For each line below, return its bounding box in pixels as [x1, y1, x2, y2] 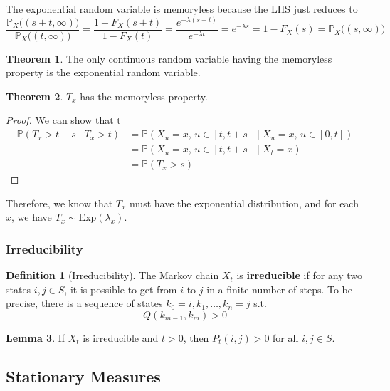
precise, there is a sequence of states [6, 296, 163, 311]
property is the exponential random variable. [6, 65, 201, 80]
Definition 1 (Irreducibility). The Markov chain [6, 268, 219, 283]
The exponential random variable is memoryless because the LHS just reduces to [6, 1, 358, 16]
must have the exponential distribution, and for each [130, 195, 359, 210]
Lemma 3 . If [6, 330, 65, 345]
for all [273, 330, 299, 345]
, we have [11, 209, 52, 224]
